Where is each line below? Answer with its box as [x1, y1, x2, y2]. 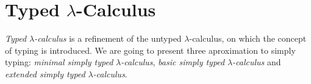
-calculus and [232, 56, 281, 68]
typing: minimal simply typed [5, 56, 113, 68]
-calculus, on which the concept [189, 32, 307, 45]
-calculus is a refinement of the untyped [34, 32, 182, 45]
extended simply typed [5, 67, 85, 80]
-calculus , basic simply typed [121, 56, 225, 68]
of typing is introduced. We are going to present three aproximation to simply [5, 44, 296, 56]
